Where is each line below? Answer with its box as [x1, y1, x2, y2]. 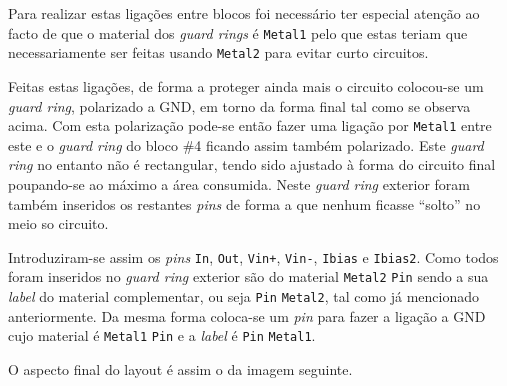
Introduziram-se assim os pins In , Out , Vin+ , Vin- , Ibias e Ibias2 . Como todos [8, 246, 499, 267]
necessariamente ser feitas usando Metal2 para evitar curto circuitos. [8, 42, 429, 63]
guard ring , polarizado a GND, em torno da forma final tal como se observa [8, 95, 471, 116]
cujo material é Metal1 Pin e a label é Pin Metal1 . [8, 325, 316, 346]
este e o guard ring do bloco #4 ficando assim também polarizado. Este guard [8, 134, 484, 155]
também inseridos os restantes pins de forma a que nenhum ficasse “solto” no [8, 193, 481, 214]
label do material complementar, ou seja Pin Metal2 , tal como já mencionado [8, 286, 480, 307]
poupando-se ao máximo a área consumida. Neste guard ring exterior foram [8, 173, 470, 194]
